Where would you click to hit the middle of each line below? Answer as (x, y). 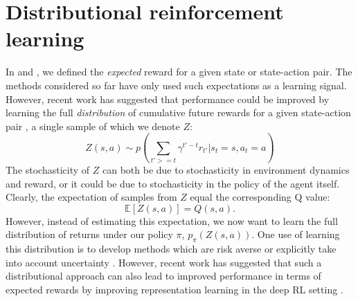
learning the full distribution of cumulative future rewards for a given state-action (178, 112)
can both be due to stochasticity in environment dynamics (226, 170)
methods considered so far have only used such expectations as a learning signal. (176, 85)
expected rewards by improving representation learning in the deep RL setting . (174, 289)
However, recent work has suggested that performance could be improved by (168, 99)
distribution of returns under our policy (89, 234)
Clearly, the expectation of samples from (91, 197)
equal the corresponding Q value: (260, 197)
